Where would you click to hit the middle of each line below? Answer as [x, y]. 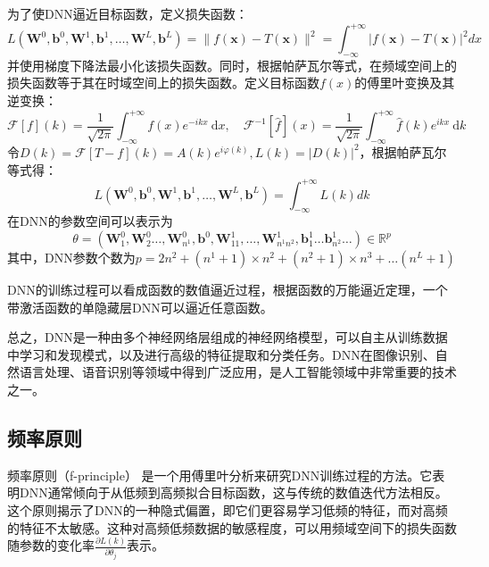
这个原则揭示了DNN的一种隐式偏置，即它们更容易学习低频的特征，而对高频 [228, 510]
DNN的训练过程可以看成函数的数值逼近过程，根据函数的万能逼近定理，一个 [228, 290]
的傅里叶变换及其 [405, 83]
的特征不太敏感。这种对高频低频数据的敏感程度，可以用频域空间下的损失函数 [232, 527]
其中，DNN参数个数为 [71, 258]
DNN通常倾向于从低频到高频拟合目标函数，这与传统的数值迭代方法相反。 [233, 492]
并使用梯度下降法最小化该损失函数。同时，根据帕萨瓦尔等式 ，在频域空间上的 [232, 65]
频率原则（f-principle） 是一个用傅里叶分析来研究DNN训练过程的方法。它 [220, 475]
